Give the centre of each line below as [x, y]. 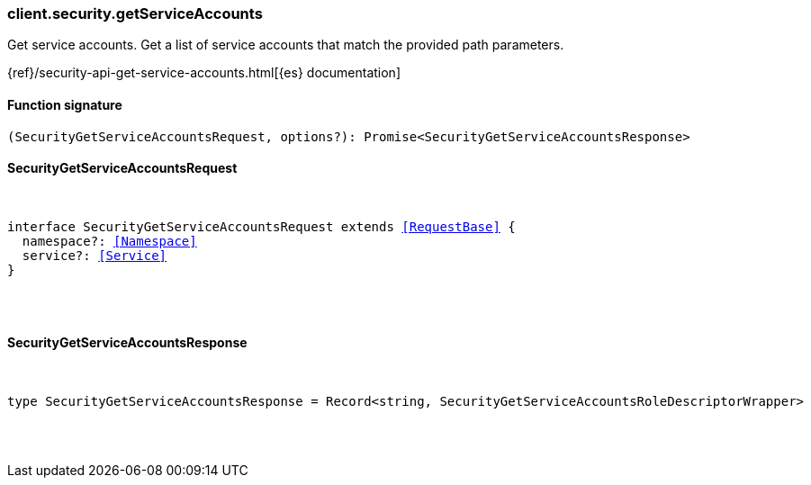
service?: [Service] [95, 255]
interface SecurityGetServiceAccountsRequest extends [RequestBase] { [261, 226]
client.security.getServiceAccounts [135, 13]
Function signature [65, 104]
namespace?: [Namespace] [109, 241]
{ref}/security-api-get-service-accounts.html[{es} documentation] [204, 73]
